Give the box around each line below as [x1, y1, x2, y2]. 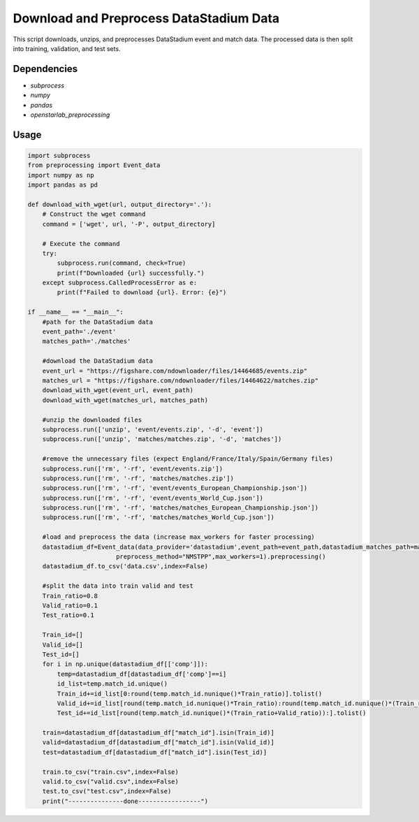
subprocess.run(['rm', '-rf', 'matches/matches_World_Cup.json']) [42, 514, 275, 521]
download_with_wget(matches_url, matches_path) [42, 396, 209, 404]
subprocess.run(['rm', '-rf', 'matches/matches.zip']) [42, 474, 234, 482]
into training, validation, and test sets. [13, 44, 122, 52]
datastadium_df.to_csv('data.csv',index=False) [42, 563, 209, 570]
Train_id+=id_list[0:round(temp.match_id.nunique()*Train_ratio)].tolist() [57, 689, 323, 698]
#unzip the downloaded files [42, 416, 142, 424]
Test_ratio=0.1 [42, 612, 94, 619]
